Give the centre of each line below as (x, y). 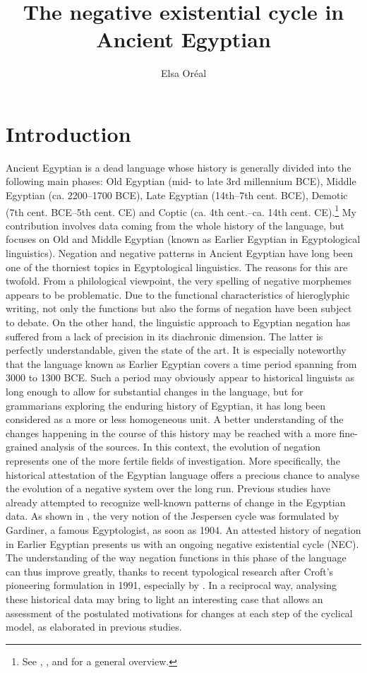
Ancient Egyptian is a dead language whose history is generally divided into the (179, 167)
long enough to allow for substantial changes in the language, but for (155, 391)
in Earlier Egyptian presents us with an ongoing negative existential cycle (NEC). (182, 543)
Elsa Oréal (183, 73)
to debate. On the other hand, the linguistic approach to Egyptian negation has (178, 322)
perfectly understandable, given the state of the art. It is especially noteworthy (176, 350)
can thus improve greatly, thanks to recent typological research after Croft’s (170, 571)
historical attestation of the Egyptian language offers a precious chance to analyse (183, 474)
